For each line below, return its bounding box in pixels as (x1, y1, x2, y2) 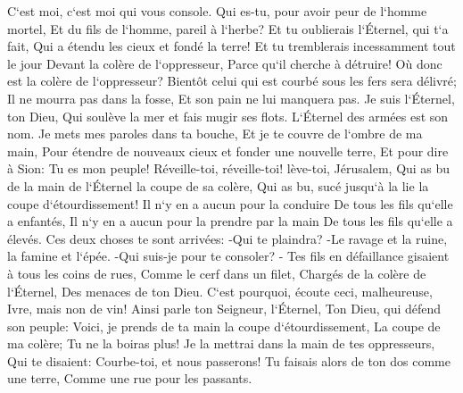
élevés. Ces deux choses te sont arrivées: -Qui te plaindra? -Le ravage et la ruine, (7, 229, 448, 247)
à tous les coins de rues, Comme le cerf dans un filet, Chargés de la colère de (7, 263, 426, 282)
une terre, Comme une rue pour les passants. (7, 369, 252, 388)
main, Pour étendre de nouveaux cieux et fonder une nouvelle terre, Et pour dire (7, 141, 449, 160)
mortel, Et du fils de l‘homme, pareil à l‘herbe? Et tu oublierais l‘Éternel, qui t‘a (7, 19, 449, 38)
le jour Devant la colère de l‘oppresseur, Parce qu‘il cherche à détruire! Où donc (7, 54, 442, 72)
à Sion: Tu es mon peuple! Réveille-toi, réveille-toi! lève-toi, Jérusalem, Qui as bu (7, 159, 451, 178)
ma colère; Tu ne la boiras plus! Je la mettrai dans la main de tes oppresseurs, (7, 334, 435, 353)
